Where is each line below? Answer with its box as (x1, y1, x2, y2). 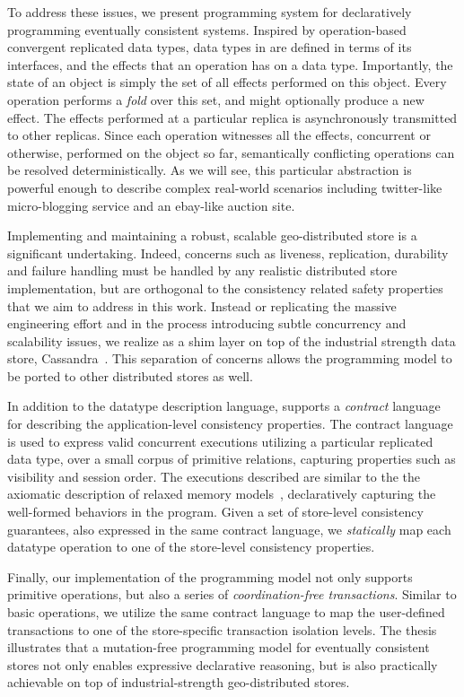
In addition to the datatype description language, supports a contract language (7, 396, 441, 415)
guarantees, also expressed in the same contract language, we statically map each (7, 519, 451, 538)
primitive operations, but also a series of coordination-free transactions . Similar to (7, 585, 457, 604)
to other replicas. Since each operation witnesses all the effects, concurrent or (7, 126, 431, 144)
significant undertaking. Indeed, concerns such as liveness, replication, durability (7, 243, 449, 262)
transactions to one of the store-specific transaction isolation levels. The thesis (7, 620, 437, 639)
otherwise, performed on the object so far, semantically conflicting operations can (7, 143, 455, 161)
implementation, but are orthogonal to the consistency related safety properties (7, 278, 443, 297)
